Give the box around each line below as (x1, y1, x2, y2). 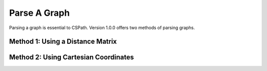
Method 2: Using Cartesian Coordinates (9, 53, 134, 62)
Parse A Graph (9, 7, 70, 18)
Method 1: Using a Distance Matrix (9, 37, 117, 46)
